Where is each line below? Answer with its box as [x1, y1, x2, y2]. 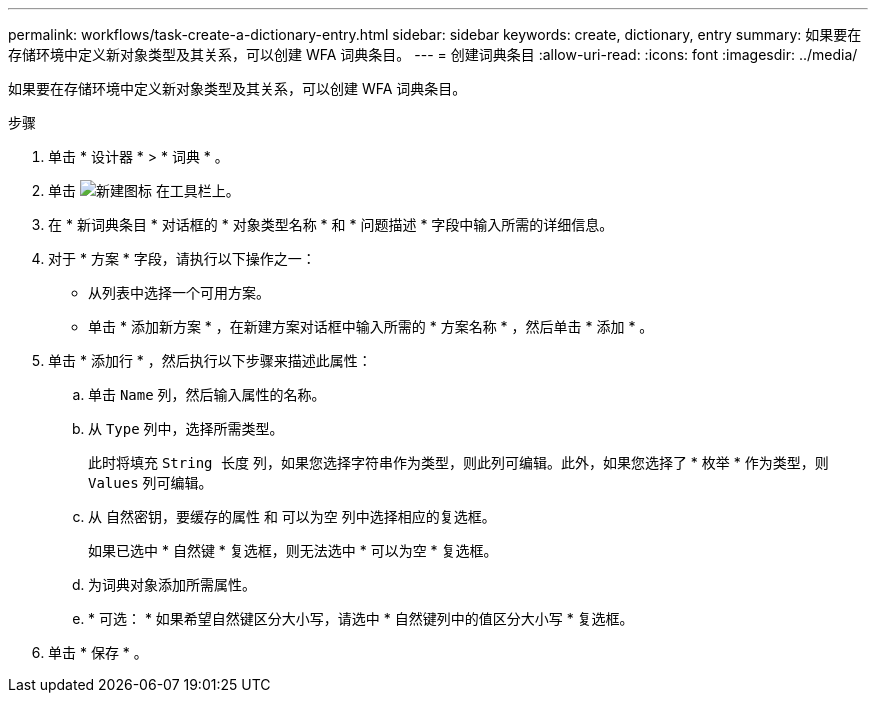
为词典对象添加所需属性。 [88, 576, 256, 593]
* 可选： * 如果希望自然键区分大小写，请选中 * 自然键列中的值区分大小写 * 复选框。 [88, 610, 634, 627]
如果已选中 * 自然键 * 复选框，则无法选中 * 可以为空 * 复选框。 [88, 542, 498, 559]
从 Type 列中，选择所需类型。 [88, 420, 284, 437]
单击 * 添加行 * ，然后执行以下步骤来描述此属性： [48, 352, 372, 369]
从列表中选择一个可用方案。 [88, 284, 270, 301]
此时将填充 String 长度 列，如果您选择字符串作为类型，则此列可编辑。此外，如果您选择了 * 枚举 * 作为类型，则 [88, 454, 829, 471]
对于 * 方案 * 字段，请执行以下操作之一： [48, 250, 316, 267]
